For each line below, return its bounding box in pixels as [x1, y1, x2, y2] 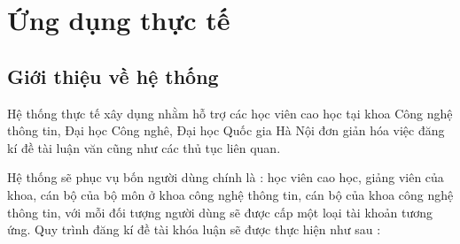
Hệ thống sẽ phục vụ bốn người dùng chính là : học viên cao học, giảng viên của [7, 168, 444, 187]
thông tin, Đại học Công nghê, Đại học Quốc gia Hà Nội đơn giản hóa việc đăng [7, 121, 445, 140]
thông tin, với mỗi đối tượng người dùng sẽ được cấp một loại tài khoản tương [7, 202, 433, 221]
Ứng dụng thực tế [7, 2, 230, 38]
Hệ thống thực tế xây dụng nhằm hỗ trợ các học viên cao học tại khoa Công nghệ [7, 103, 453, 122]
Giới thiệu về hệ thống [7, 62, 219, 89]
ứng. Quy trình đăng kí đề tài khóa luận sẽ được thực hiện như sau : [7, 220, 381, 239]
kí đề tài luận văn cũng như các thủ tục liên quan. [7, 138, 281, 156]
